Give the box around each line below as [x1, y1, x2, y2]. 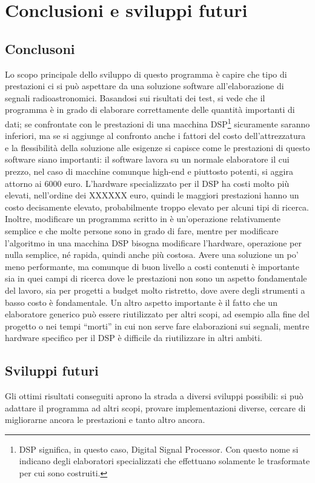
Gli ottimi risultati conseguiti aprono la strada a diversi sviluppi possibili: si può [5, 390, 303, 402]
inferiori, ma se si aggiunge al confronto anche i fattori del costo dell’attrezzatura [5, 129, 306, 142]
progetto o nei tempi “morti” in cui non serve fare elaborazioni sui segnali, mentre [5, 319, 310, 332]
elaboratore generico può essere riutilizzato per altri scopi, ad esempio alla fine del [5, 308, 310, 320]
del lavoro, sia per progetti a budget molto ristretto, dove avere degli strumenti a [5, 283, 305, 296]
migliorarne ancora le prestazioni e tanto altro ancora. [5, 413, 205, 426]
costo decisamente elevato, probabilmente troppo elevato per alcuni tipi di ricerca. [5, 200, 309, 213]
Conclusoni [5, 39, 75, 58]
